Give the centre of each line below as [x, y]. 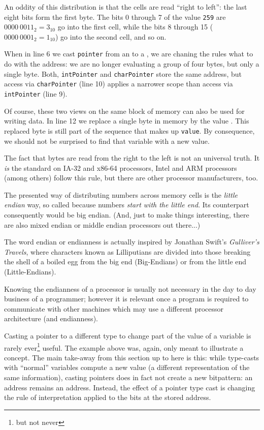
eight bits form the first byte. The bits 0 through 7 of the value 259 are [115, 17]
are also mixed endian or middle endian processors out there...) [102, 224]
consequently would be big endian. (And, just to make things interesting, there [127, 215]
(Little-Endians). [30, 272]
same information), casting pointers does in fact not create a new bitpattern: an [128, 377]
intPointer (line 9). [36, 94]
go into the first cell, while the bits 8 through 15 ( [135, 27]
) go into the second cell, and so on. [111, 36]
